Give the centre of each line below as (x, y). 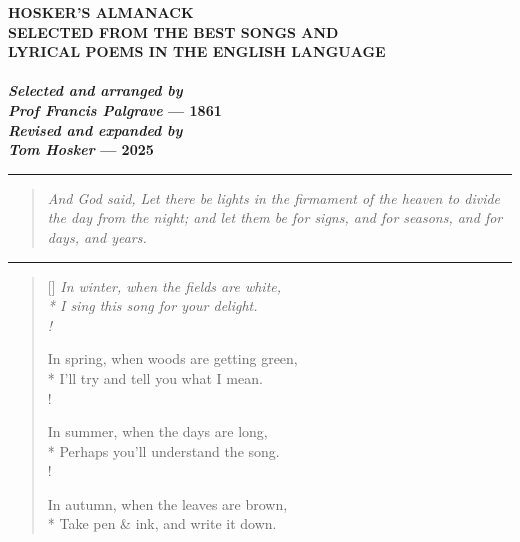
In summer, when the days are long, (157, 431)
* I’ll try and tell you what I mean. (155, 377)
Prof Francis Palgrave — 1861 (115, 109)
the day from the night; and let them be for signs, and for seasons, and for (275, 217)
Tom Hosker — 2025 (81, 149)
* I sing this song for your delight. (152, 305)
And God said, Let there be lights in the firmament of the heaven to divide (274, 197)
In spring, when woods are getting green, (172, 358)
